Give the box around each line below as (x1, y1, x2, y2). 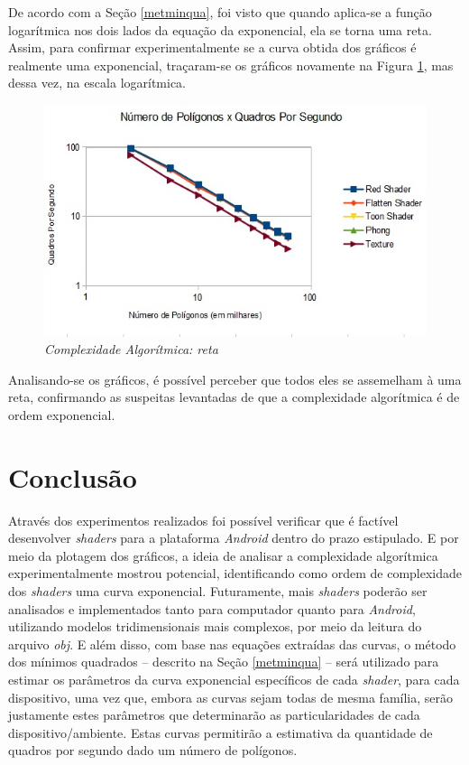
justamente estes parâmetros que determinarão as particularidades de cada (8, 705, 420, 724)
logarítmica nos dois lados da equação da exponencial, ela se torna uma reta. (8, 20, 432, 39)
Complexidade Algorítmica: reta (44, 340, 218, 359)
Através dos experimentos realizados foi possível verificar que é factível (8, 510, 399, 529)
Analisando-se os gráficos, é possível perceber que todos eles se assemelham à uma (8, 369, 462, 388)
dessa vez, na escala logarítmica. (8, 73, 187, 92)
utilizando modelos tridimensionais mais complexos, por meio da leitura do (8, 617, 422, 636)
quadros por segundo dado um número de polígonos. (8, 741, 298, 760)
